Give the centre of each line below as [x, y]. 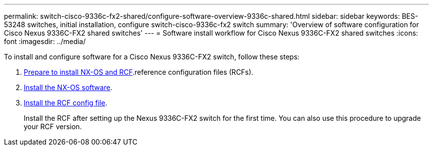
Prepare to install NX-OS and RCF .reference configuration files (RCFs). [139, 72]
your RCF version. [53, 126]
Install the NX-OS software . [68, 87]
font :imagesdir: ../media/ [45, 41]
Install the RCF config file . [65, 103]
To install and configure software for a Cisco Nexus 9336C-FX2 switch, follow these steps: [152, 57]
